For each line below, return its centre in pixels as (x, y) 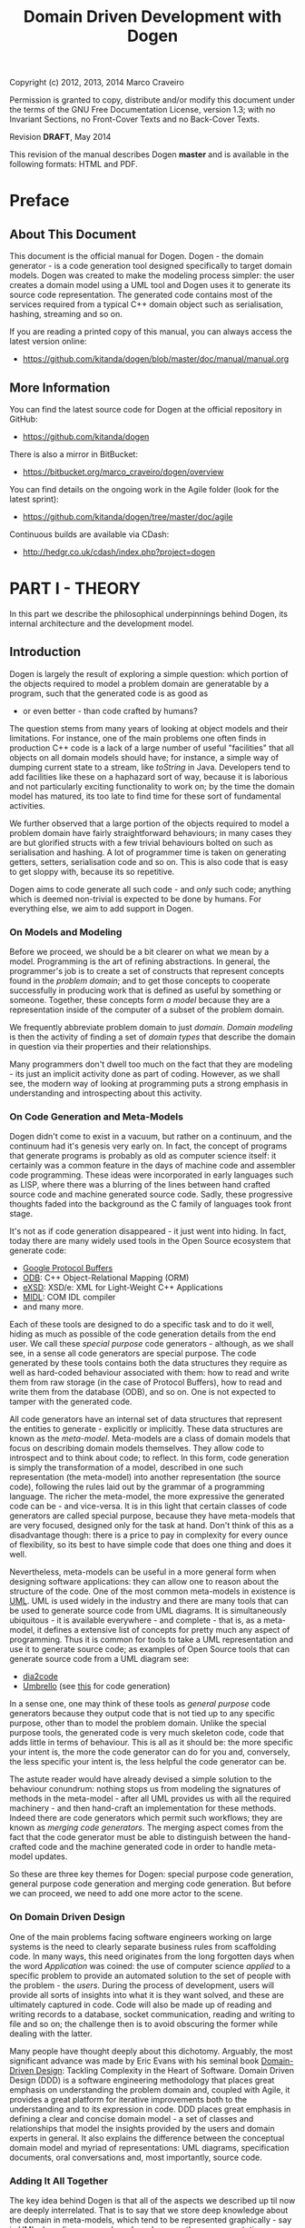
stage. (21, 1214)
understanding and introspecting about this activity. (106, 1093)
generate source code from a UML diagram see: (99, 1659)
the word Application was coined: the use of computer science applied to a (150, 1965)
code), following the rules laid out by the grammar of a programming (137, 1487)
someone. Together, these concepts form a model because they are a (140, 1000)
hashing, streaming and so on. (66, 314)
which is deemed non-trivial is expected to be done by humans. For (135, 899)
